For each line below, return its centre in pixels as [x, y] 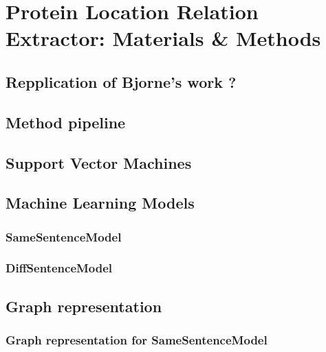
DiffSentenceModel [59, 268]
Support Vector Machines [99, 162]
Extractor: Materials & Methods [163, 38]
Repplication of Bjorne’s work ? [121, 81]
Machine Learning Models [100, 203]
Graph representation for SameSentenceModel [137, 340]
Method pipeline [66, 122]
